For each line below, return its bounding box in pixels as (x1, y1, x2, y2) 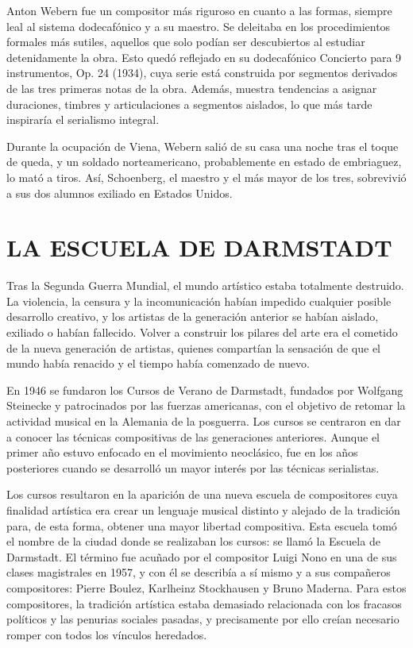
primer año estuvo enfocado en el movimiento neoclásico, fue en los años (6, 444, 358, 461)
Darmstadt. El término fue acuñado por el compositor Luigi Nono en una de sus (6, 548, 397, 565)
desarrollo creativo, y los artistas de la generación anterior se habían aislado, (6, 308, 379, 325)
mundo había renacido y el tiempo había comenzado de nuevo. (6, 355, 310, 372)
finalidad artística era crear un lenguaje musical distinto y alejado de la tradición (6, 501, 400, 518)
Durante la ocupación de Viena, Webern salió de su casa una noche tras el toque (6, 137, 399, 154)
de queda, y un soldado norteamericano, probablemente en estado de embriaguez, (6, 153, 402, 170)
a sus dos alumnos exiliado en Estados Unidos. (6, 184, 233, 201)
